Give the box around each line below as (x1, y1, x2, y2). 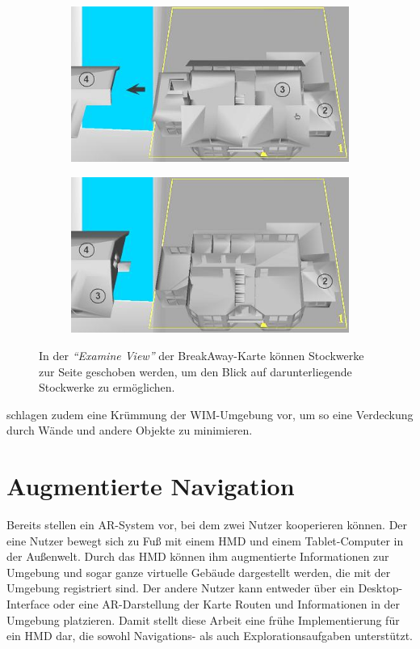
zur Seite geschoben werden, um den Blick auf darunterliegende (39, 363, 352, 380)
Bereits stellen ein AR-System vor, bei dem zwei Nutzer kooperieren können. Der (6, 516, 408, 533)
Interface (6, 596, 50, 613)
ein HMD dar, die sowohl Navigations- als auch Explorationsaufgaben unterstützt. (6, 627, 413, 644)
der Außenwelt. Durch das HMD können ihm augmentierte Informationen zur (6, 548, 389, 565)
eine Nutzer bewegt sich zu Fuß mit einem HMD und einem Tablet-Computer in (6, 532, 404, 549)
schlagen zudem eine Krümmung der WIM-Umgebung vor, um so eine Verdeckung (6, 405, 414, 422)
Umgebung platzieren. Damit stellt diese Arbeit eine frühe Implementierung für (6, 611, 400, 628)
